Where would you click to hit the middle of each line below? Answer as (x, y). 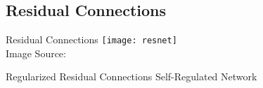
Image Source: (36, 53)
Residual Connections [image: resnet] (91, 39)
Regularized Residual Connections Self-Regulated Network (131, 76)
